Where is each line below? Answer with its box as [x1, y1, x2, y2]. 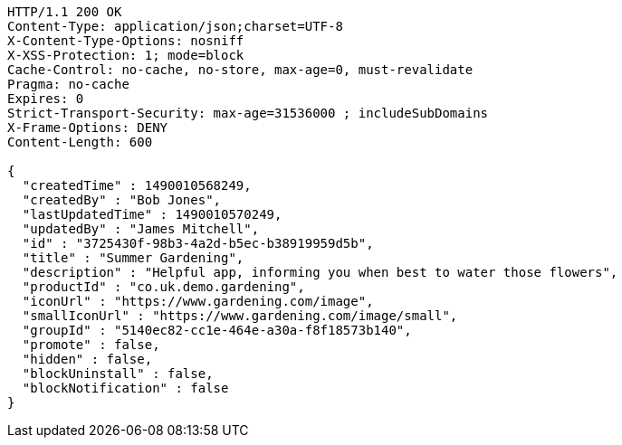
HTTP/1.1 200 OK [7, 5, 122, 19]
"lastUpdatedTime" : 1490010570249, [22, 207, 282, 222]
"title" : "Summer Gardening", [22, 251, 244, 265]
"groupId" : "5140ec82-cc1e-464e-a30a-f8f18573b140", [22, 323, 412, 337]
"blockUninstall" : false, [22, 366, 214, 381]
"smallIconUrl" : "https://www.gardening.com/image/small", [22, 308, 458, 323]
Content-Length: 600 [7, 135, 153, 149]
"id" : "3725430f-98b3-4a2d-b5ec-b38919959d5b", [22, 236, 374, 251]
